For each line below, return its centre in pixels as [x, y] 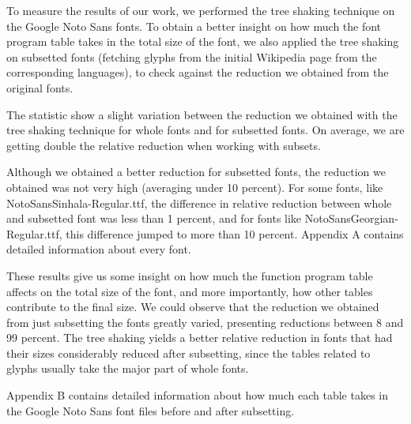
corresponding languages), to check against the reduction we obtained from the [198, 72]
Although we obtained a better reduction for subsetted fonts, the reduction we [196, 172]
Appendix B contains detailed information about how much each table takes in [198, 395]
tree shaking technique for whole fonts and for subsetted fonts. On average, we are [205, 130]
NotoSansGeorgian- [351, 218]
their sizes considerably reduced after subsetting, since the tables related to [189, 353]
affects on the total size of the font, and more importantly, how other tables [190, 291]
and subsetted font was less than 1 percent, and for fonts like [154, 218]
